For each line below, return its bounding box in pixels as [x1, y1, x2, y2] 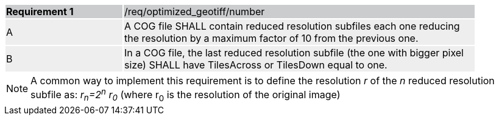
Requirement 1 [6, 5, 74, 18]
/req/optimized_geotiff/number [124, 5, 265, 18]
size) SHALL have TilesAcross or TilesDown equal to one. [124, 59, 388, 71]
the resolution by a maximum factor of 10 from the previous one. [124, 32, 419, 44]
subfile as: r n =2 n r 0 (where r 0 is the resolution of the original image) [30, 87, 341, 103]
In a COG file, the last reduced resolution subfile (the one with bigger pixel [124, 47, 464, 59]
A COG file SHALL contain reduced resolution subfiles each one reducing [124, 20, 460, 32]
